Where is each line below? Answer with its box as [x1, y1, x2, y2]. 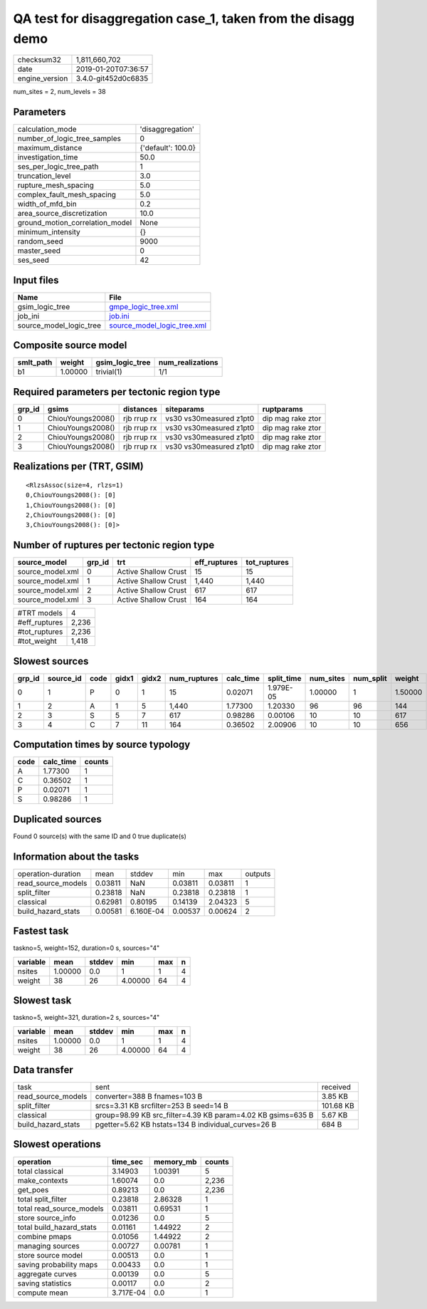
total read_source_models [17, 1204, 105, 1214]
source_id [47, 673, 82, 683]
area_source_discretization [17, 209, 107, 219]
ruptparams [262, 404, 303, 414]
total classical [17, 1166, 63, 1176]
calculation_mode [17, 125, 78, 135]
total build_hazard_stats [17, 1222, 97, 1232]
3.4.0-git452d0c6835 [75, 73, 149, 83]
